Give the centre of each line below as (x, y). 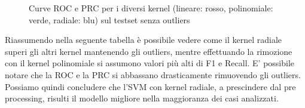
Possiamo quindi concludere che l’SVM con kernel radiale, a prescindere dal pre (150, 86)
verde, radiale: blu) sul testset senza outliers (109, 19)
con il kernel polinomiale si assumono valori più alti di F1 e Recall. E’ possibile (150, 63)
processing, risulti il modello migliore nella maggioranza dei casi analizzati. (142, 98)
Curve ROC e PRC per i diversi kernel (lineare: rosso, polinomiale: (151, 8)
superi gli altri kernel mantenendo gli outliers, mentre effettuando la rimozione (149, 51)
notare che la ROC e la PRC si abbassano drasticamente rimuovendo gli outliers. (153, 74)
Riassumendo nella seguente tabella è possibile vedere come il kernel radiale (144, 40)
